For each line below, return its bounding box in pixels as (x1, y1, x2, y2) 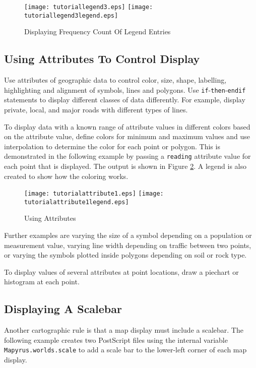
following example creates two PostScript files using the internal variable (4, 334, 228, 345)
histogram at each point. (4, 276, 80, 287)
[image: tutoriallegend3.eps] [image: (24, 4, 153, 11)
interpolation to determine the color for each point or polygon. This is (4, 141, 220, 151)
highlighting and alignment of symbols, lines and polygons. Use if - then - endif (4, 84, 246, 95)
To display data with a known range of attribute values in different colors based (4, 121, 250, 132)
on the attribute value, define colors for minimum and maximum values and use (4, 131, 250, 142)
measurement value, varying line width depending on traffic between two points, (4, 239, 251, 250)
